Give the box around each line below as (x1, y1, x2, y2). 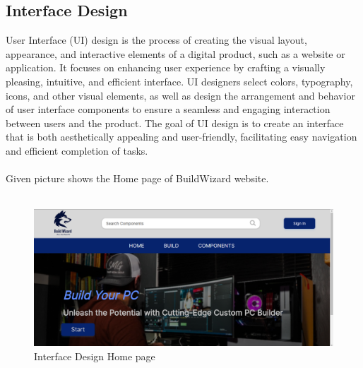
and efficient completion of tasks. (6, 143, 148, 158)
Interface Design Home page (34, 348, 155, 363)
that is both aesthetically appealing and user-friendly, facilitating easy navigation (6, 129, 357, 144)
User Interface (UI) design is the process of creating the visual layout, (6, 32, 307, 47)
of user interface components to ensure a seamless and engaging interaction (6, 102, 331, 117)
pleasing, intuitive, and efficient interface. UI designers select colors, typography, (6, 73, 353, 88)
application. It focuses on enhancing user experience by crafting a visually (6, 60, 326, 75)
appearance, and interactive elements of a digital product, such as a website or (6, 46, 345, 61)
